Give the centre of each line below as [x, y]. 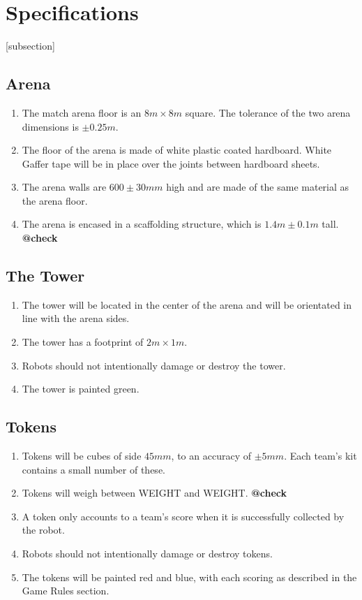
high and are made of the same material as [258, 187]
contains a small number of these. [93, 469]
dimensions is [50, 126]
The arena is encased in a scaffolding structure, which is [142, 224]
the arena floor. [55, 200]
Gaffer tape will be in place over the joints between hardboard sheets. [171, 163]
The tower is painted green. [81, 389]
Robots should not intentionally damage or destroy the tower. [154, 365]
